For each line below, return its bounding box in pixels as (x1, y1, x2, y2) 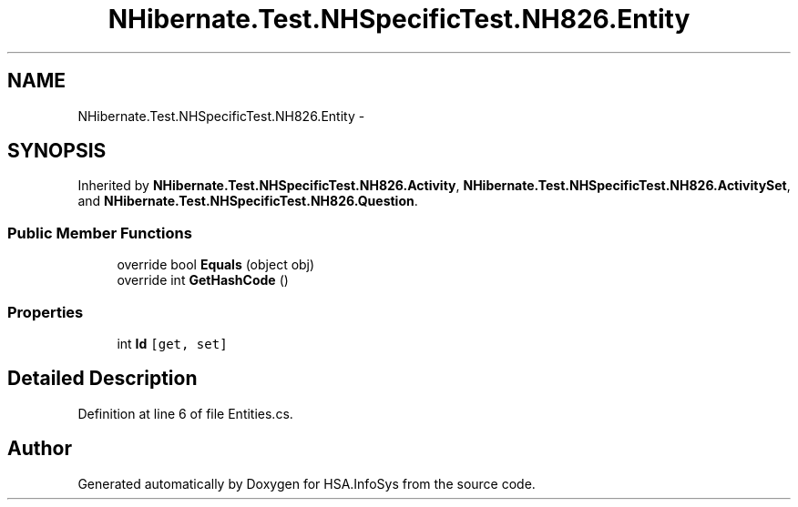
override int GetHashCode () (117, 272, 289, 289)
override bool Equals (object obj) (117, 257, 315, 273)
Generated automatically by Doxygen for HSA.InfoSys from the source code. (77, 475, 536, 492)
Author (7, 437, 72, 461)
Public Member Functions (7, 223, 192, 242)
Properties (7, 302, 84, 321)
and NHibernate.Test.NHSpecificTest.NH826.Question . (77, 193, 418, 209)
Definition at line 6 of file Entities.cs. (77, 405, 293, 421)
